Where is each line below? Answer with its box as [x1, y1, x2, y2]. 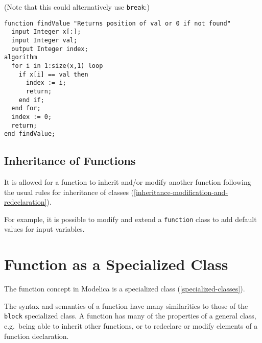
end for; [11, 105, 41, 112]
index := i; [26, 79, 66, 87]
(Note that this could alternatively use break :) [4, 2, 150, 12]
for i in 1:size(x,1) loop [11, 62, 103, 69]
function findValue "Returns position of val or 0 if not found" [4, 19, 231, 27]
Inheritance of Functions [4, 153, 136, 168]
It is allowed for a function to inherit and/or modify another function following [4, 177, 251, 187]
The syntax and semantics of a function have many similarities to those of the [4, 300, 248, 311]
